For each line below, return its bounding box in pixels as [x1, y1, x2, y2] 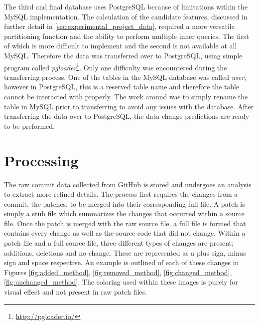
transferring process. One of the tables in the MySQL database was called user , [4, 71, 247, 82]
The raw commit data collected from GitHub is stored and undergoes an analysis [4, 179, 252, 189]
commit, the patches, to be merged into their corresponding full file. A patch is [4, 198, 245, 209]
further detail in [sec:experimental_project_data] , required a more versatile [4, 21, 235, 31]
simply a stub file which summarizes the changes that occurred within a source [4, 208, 245, 219]
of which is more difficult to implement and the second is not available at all [4, 40, 237, 51]
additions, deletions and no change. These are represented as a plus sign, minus [4, 247, 246, 258]
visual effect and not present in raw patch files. [4, 287, 147, 297]
